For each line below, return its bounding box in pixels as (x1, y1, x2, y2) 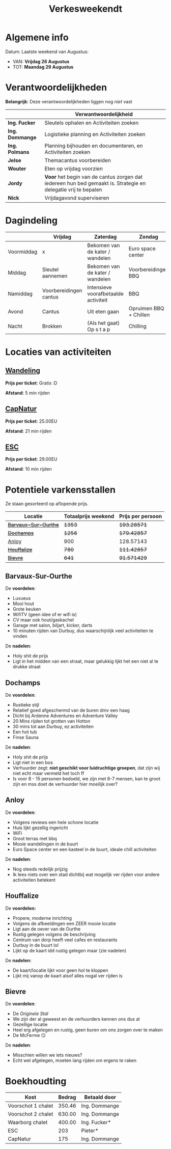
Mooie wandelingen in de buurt (12, 841, 78, 847)
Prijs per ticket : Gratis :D (5, 380, 58, 386)
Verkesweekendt (48, 3, 123, 15)
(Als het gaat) (87, 319, 120, 326)
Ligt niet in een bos (12, 759, 53, 765)
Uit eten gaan (87, 308, 120, 315)
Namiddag (8, 290, 33, 297)
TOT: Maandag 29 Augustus (12, 64, 74, 70)
